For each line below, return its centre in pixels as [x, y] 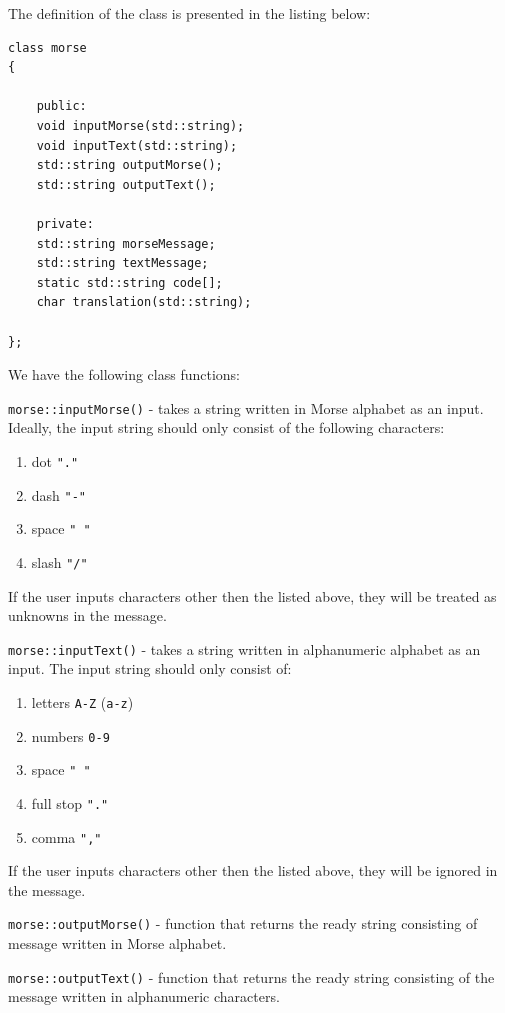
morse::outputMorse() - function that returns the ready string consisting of [243, 923]
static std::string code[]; [129, 282]
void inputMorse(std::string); [140, 125]
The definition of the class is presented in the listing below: [189, 13]
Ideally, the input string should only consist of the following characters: [226, 427]
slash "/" [59, 561]
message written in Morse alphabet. [117, 943]
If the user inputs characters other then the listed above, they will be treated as [252, 595]
